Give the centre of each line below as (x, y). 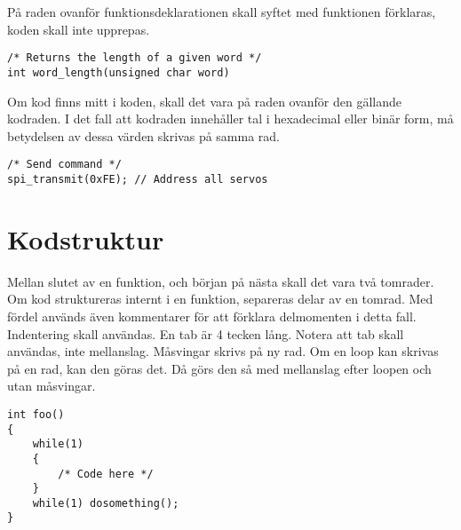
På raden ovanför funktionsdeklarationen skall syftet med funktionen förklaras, (222, 12)
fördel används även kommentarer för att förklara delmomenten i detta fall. (212, 316)
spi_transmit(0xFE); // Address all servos (138, 179)
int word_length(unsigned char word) (119, 72)
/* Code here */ (106, 474)
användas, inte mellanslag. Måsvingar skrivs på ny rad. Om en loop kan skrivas (223, 351)
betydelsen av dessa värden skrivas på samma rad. (143, 135)
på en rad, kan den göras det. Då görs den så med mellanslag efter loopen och (219, 368)
